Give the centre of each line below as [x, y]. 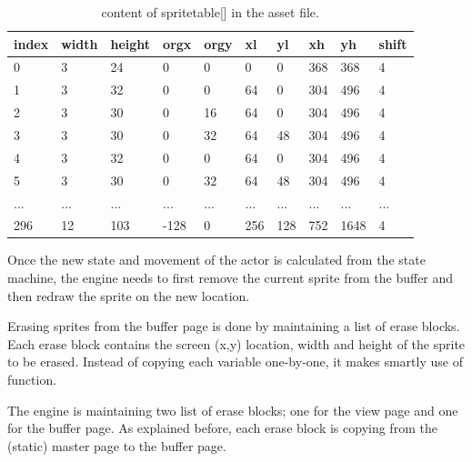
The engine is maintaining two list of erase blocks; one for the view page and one [233, 410]
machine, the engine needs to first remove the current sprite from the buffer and [231, 278]
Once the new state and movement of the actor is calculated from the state [216, 260]
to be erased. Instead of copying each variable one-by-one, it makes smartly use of [235, 362]
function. [32, 379]
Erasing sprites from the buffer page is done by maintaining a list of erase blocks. [234, 326]
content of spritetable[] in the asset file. [210, 12]
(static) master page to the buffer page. [117, 445]
